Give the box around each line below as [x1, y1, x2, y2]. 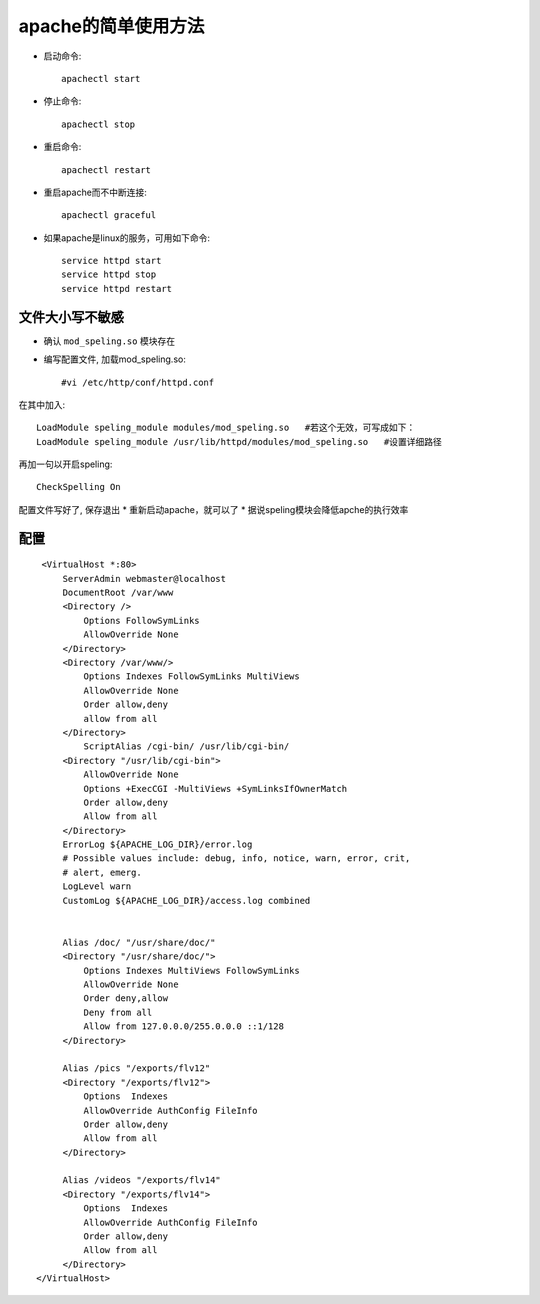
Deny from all [83, 1006, 153, 1018]
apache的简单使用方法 [18, 15, 205, 37]
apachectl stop [61, 118, 136, 130]
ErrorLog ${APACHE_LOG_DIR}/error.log [62, 839, 253, 850]
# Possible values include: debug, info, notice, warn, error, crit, [62, 853, 411, 864]
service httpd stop [61, 269, 157, 280]
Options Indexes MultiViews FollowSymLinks [83, 965, 300, 976]
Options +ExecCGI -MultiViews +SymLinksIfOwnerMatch [83, 783, 348, 794]
